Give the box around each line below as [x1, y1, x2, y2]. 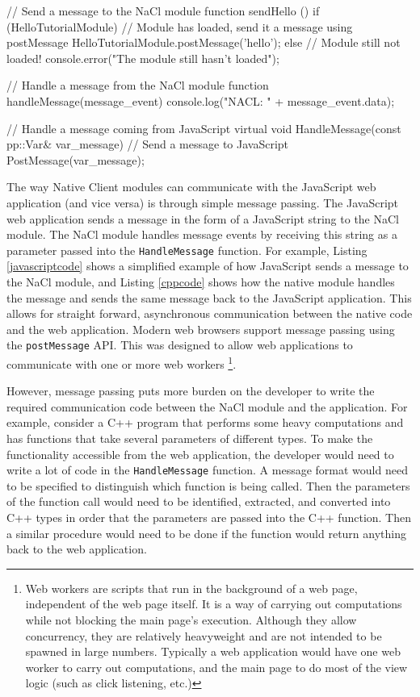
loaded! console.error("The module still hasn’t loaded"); [6, 49, 279, 66]
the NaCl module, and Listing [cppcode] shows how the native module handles [6, 273, 395, 290]
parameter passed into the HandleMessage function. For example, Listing [6, 241, 367, 258]
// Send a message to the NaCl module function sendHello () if [6, 2, 320, 19]
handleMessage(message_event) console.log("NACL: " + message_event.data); [6, 92, 395, 109]
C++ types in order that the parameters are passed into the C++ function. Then [6, 509, 412, 526]
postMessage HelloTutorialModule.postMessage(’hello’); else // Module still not [6, 34, 401, 51]
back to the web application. [6, 540, 147, 557]
